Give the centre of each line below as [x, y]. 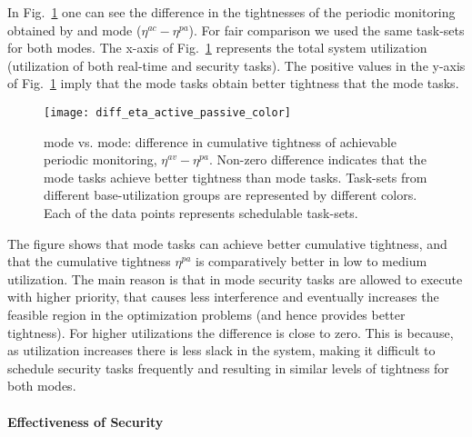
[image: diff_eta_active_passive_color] [168, 112]
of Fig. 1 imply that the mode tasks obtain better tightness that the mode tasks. [233, 83]
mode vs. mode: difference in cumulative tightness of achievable [220, 141]
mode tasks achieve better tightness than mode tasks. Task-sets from [236, 177]
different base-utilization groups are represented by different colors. [231, 195]
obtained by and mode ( [75, 30]
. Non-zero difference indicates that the [317, 159]
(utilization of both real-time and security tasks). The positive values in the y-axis [236, 65]
